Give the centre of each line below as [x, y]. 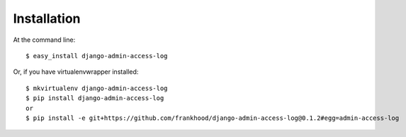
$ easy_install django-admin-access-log [97, 56]
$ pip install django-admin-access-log [95, 98]
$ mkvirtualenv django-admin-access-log [97, 88]
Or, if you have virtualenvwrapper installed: [76, 72]
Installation [47, 18]
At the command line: [44, 40]
